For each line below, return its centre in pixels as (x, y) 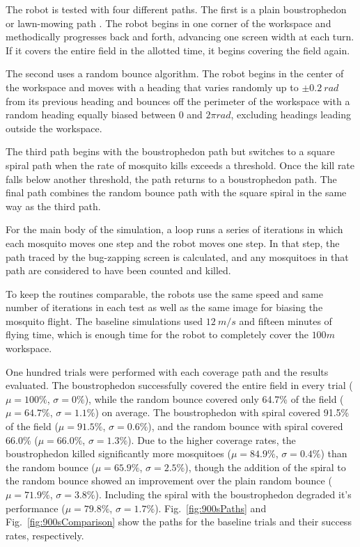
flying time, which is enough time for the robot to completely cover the (157, 334)
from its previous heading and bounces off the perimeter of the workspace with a (178, 101)
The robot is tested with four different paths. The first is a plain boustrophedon (176, 9)
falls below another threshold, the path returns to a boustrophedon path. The (171, 179)
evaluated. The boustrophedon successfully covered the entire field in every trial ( (179, 385)
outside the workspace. (54, 128)
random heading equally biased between (91, 114)
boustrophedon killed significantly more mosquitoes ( (118, 453)
